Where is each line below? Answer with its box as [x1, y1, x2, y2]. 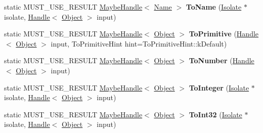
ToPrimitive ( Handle [189, 28, 259, 39]
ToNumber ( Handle [189, 55, 254, 66]
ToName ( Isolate [186, 2, 242, 12]
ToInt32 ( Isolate [189, 109, 242, 119]
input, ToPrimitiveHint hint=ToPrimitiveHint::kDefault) [51, 38, 227, 49]
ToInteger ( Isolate [189, 82, 249, 93]
